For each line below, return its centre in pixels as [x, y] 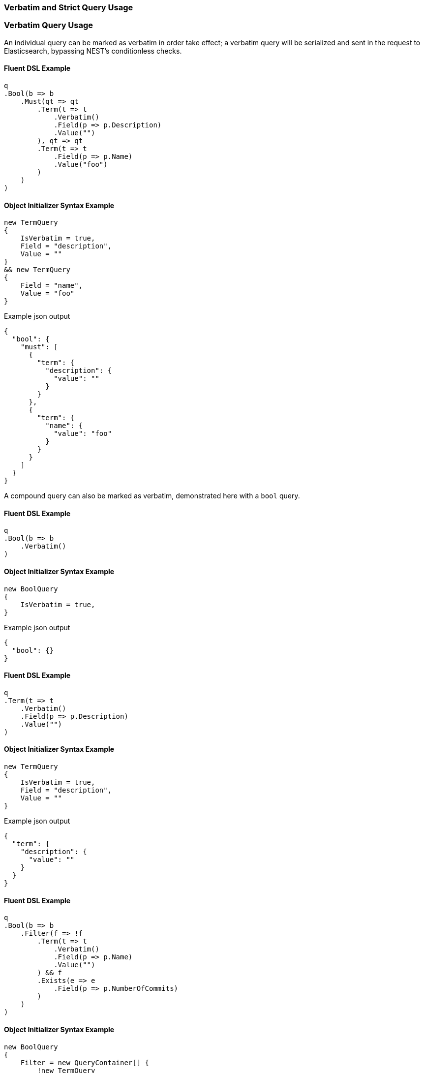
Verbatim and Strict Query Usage [69, 7]
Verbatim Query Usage [49, 25]
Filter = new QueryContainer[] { [85, 1062]
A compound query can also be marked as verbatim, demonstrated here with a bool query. [152, 496]
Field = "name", [52, 286]
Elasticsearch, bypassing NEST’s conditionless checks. [93, 51]
